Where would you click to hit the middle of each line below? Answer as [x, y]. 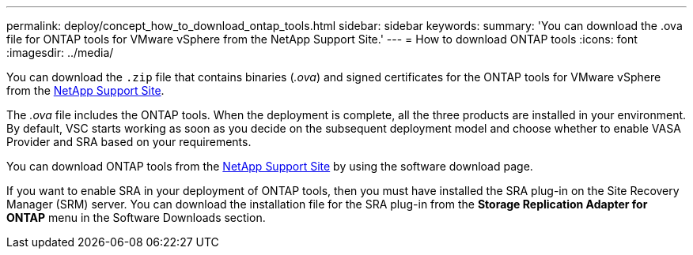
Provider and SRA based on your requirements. [129, 142]
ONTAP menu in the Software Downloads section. [136, 217]
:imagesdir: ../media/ [60, 52]
